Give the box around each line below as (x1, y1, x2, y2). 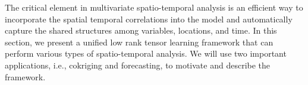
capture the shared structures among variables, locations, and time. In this (5, 24, 277, 37)
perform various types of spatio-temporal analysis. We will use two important (5, 47, 287, 60)
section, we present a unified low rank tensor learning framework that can (5, 35, 274, 48)
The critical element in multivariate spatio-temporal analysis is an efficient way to (5, 1, 303, 13)
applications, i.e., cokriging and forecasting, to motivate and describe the (5, 58, 271, 71)
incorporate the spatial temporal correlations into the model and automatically (5, 12, 293, 25)
